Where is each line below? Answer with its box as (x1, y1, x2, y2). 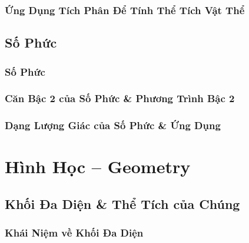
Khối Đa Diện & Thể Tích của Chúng (5, 194, 240, 212)
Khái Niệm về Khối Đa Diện (5, 225, 144, 240)
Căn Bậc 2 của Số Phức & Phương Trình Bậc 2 (5, 91, 235, 106)
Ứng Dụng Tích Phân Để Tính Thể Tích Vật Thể (5, 2, 245, 17)
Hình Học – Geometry (5, 154, 191, 178)
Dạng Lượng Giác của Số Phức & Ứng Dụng (5, 118, 221, 133)
